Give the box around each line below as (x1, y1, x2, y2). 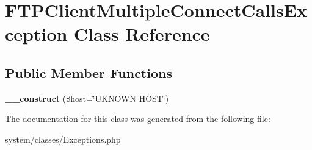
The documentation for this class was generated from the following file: (5, 112, 270, 125)
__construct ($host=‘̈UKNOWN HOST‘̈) (5, 91, 169, 104)
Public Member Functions (5, 63, 172, 82)
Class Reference (74, 21, 210, 46)
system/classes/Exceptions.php (5, 132, 121, 145)
